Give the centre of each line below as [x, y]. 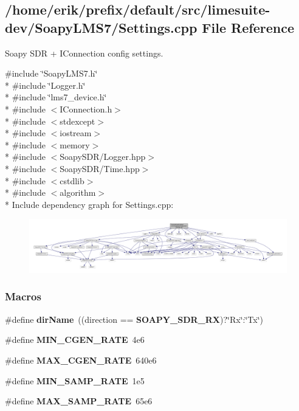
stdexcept [77, 121]
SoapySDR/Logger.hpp [103, 157]
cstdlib [72, 180]
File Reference [248, 27]
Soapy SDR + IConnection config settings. [84, 53]
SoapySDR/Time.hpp [100, 168]
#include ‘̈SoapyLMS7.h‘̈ [51, 73]
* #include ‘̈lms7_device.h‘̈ [56, 97]
